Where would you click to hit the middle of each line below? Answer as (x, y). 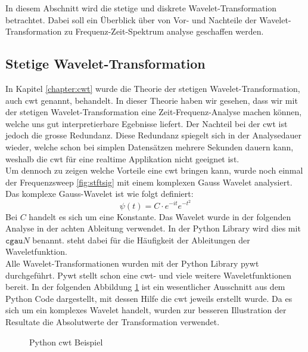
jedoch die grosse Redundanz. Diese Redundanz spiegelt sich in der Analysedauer (153, 135)
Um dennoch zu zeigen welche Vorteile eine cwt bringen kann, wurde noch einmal (154, 170)
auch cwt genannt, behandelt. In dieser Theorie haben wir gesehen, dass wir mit (152, 100)
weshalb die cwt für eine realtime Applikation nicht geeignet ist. (122, 158)
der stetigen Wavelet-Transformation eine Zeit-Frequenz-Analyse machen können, (154, 112)
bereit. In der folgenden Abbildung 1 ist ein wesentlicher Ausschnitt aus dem (145, 287)
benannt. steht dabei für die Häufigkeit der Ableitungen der (141, 240)
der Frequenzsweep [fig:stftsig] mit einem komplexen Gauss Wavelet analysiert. (149, 182)
